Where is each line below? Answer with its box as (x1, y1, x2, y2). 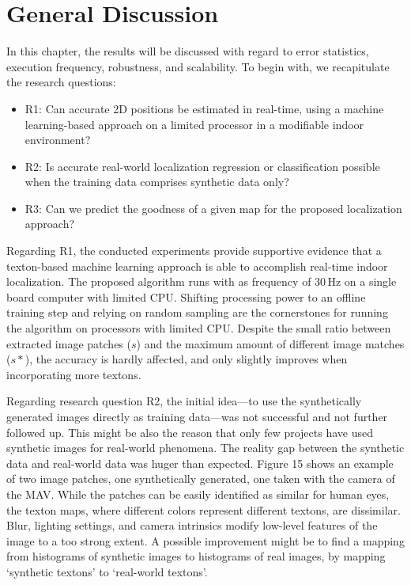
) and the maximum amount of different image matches (136, 335, 405, 351)
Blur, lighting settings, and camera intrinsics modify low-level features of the (6, 517, 378, 534)
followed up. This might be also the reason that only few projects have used (6, 424, 374, 440)
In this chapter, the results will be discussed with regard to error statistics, (6, 43, 369, 59)
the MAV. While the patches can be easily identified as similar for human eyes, (6, 485, 390, 502)
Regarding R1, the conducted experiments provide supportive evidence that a (6, 242, 382, 259)
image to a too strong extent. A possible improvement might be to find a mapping (6, 532, 405, 549)
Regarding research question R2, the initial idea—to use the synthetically (6, 393, 362, 409)
